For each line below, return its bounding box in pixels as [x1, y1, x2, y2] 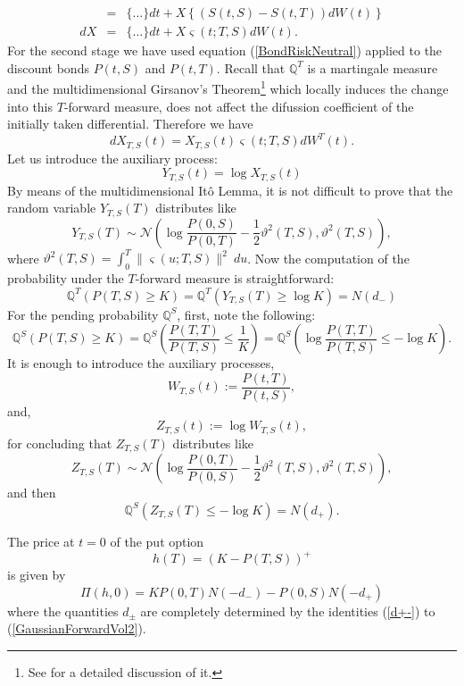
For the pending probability [7, 305, 159, 323]
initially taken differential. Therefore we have [7, 114, 253, 133]
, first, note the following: [177, 305, 316, 323]
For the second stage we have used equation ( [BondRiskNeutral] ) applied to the [7, 41, 443, 60]
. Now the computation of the [247, 248, 410, 267]
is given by [7, 565, 66, 584]
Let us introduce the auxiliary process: [7, 148, 218, 167]
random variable [7, 198, 96, 217]
